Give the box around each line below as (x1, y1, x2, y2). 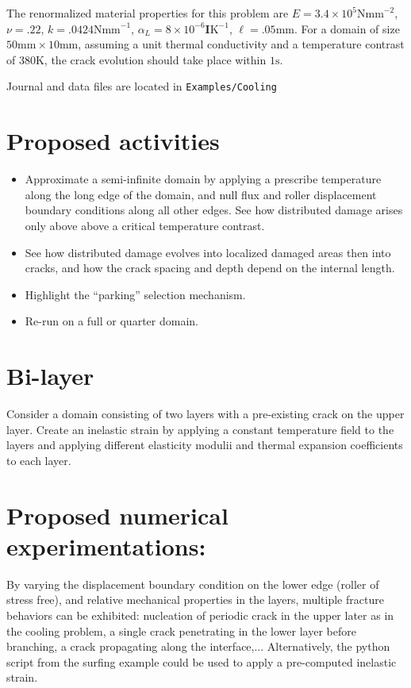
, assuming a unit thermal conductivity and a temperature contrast (78, 36, 405, 52)
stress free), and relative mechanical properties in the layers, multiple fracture (6, 591, 384, 608)
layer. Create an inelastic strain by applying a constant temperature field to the (6, 421, 394, 437)
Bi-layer (6, 359, 94, 392)
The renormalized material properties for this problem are (6, 5, 289, 21)
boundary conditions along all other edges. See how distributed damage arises (25, 202, 403, 218)
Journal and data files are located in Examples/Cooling (6, 78, 277, 94)
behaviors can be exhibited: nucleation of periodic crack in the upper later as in (6, 606, 394, 623)
